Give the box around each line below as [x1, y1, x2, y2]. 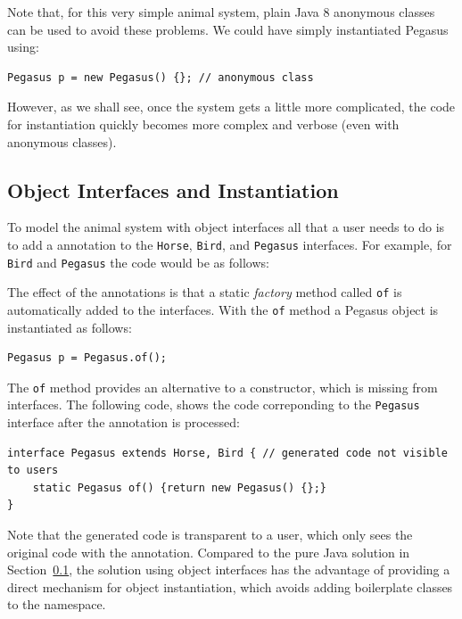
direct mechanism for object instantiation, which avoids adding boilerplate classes [7, 577, 453, 596]
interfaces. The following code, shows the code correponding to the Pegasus [7, 395, 420, 414]
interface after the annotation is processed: [7, 413, 240, 432]
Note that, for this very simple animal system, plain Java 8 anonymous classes [7, 3, 435, 21]
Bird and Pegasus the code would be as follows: [7, 252, 269, 271]
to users [7, 464, 59, 477]
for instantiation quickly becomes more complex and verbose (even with [7, 114, 400, 133]
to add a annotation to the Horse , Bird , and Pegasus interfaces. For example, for [7, 235, 452, 253]
